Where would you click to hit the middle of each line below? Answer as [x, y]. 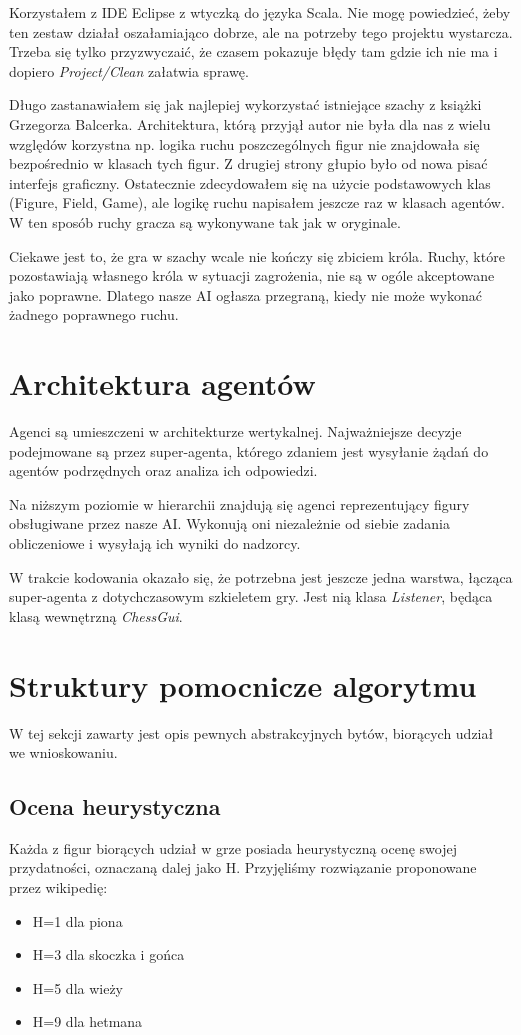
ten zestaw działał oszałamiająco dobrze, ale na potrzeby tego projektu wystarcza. [261, 31]
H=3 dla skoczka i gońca [108, 954]
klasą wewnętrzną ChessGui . [96, 615]
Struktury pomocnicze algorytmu [243, 684]
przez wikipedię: [58, 887]
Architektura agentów [162, 383]
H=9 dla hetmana [87, 1021]
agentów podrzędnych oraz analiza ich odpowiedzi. [163, 470]
